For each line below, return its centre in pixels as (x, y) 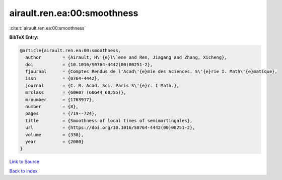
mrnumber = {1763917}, (60, 100)
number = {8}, (52, 107)
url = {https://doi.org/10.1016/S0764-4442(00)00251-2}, (110, 128)
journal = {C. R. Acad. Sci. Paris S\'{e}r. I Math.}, (102, 85)
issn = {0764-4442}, (63, 78)
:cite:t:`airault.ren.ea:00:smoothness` (48, 28)
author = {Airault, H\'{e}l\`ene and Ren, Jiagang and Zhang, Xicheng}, (126, 57)
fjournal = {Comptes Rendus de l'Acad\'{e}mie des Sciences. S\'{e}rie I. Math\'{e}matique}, (152, 72)
